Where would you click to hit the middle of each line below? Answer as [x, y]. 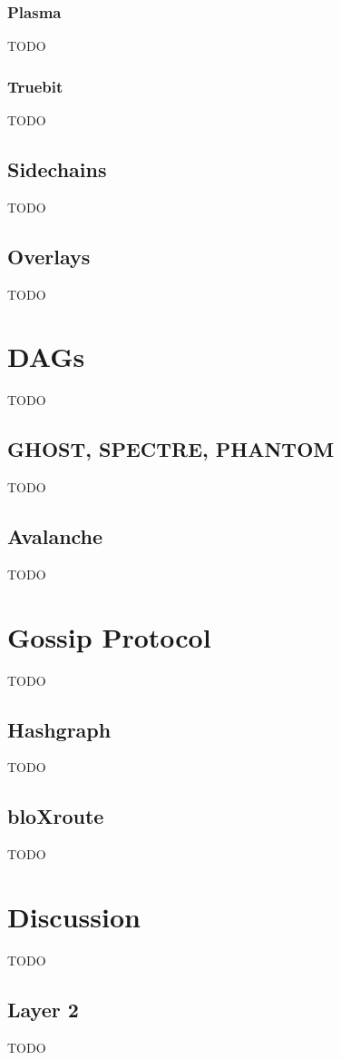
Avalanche [55, 536]
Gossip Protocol [109, 636]
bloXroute [56, 816]
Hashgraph [59, 729]
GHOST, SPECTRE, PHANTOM [171, 449]
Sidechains [57, 169]
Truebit [35, 86]
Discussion [74, 917]
